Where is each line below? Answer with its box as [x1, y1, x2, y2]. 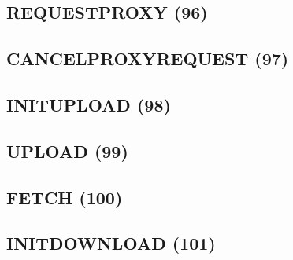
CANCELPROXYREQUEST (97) [6, 46, 289, 71]
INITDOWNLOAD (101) [6, 231, 216, 255]
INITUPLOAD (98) [6, 92, 171, 116]
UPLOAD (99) [6, 138, 128, 163]
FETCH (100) [6, 185, 123, 209]
